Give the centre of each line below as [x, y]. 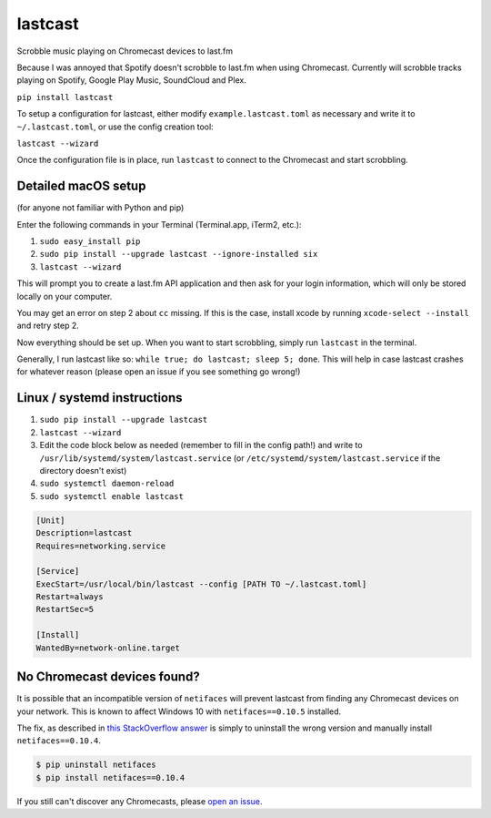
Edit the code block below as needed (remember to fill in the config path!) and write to [201, 445]
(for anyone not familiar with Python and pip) [100, 208]
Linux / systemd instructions [100, 398]
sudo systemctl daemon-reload [107, 484]
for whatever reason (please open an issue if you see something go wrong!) [159, 372]
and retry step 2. [48, 326]
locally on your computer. [65, 296]
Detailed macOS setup [81, 186]
